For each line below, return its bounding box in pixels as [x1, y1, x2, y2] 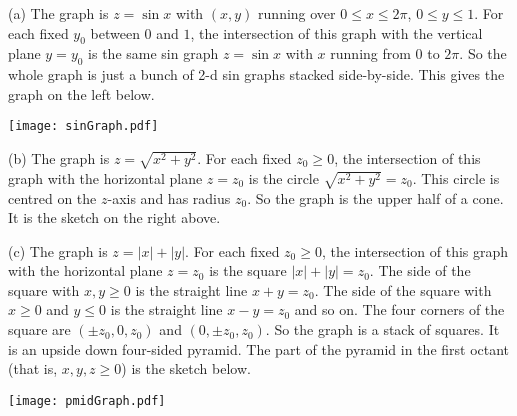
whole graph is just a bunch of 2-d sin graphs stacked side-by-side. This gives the [8, 64, 505, 85]
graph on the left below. [8, 83, 155, 104]
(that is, [8, 358, 58, 379]
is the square [209, 260, 287, 281]
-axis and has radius [107, 187, 231, 208]
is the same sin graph [88, 43, 219, 64]
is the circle [248, 167, 319, 188]
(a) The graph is [8, 3, 109, 23]
